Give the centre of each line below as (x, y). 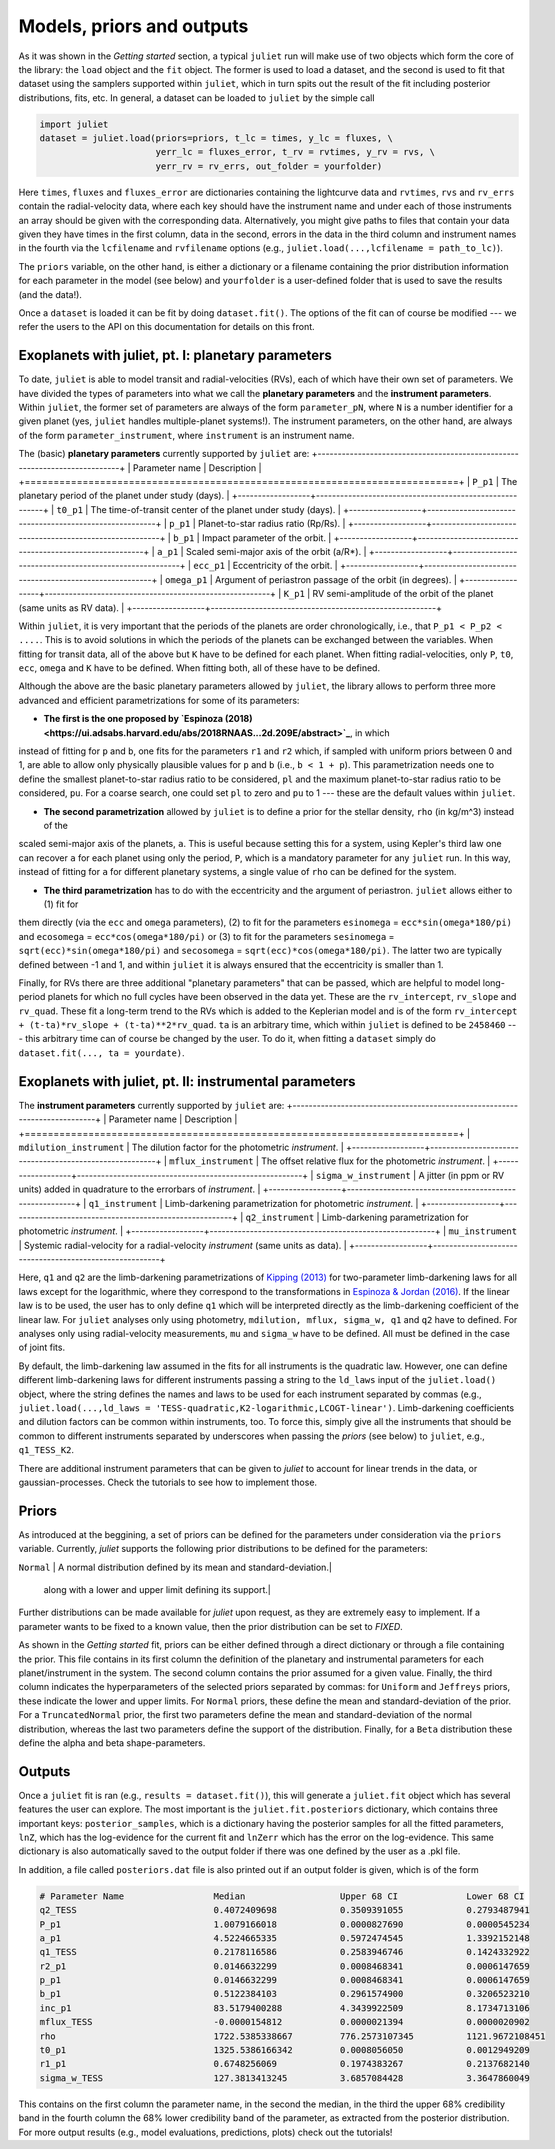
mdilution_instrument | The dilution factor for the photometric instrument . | (181, 1147)
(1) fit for (61, 904)
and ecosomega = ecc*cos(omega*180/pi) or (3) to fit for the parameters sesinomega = (206, 936)
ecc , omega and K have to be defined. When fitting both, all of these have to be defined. (199, 668)
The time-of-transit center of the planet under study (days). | (216, 509)
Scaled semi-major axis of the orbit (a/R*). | (276, 551)
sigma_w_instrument (363, 1175)
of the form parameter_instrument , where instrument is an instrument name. (186, 435)
